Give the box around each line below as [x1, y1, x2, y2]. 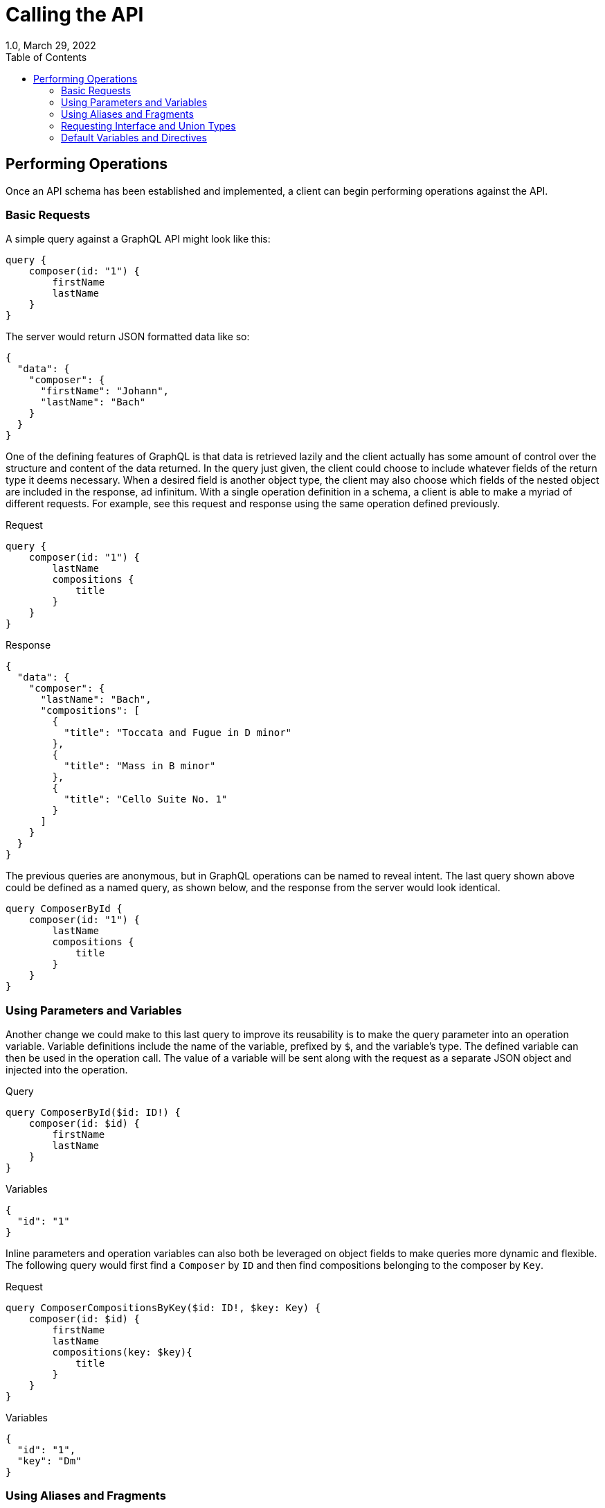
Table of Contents [6, 51, 87, 63]
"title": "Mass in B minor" [64, 760, 216, 772]
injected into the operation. [6, 1064, 128, 1076]
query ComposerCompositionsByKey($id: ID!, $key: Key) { [6, 1302, 321, 1314]
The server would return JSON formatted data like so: [6, 331, 250, 343]
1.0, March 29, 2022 [6, 39, 96, 51]
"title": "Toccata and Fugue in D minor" [64, 727, 292, 739]
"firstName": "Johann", [40, 385, 170, 397]
